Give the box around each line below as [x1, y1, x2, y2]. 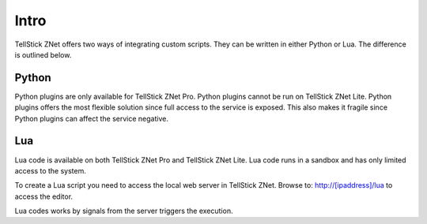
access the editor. [14, 192, 74, 201]
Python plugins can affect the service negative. [14, 114, 169, 123]
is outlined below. [14, 50, 72, 59]
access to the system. [14, 166, 87, 175]
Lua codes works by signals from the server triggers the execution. [14, 206, 233, 216]
